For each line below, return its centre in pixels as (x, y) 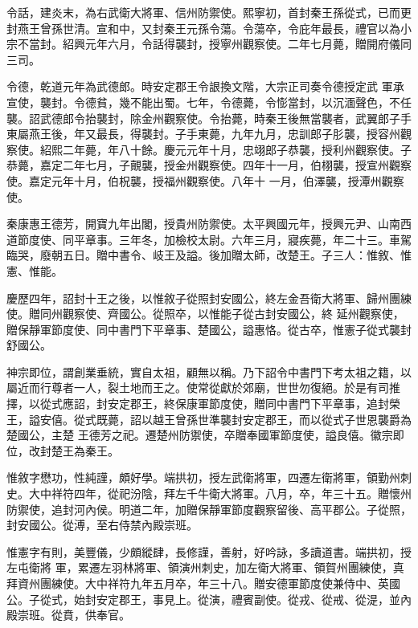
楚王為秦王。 (85, 450)
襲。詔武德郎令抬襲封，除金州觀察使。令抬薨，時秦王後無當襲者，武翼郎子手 (209, 118)
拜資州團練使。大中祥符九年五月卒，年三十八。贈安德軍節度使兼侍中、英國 (203, 583)
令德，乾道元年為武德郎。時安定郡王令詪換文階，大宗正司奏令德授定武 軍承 (205, 86)
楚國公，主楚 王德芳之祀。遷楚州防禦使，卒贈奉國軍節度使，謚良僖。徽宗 (200, 435)
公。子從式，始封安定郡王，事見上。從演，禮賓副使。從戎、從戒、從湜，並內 (209, 599)
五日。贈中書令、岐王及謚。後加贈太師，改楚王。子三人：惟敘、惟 (237, 255)
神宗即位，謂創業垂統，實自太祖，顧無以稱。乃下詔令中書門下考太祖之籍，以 (209, 371)
